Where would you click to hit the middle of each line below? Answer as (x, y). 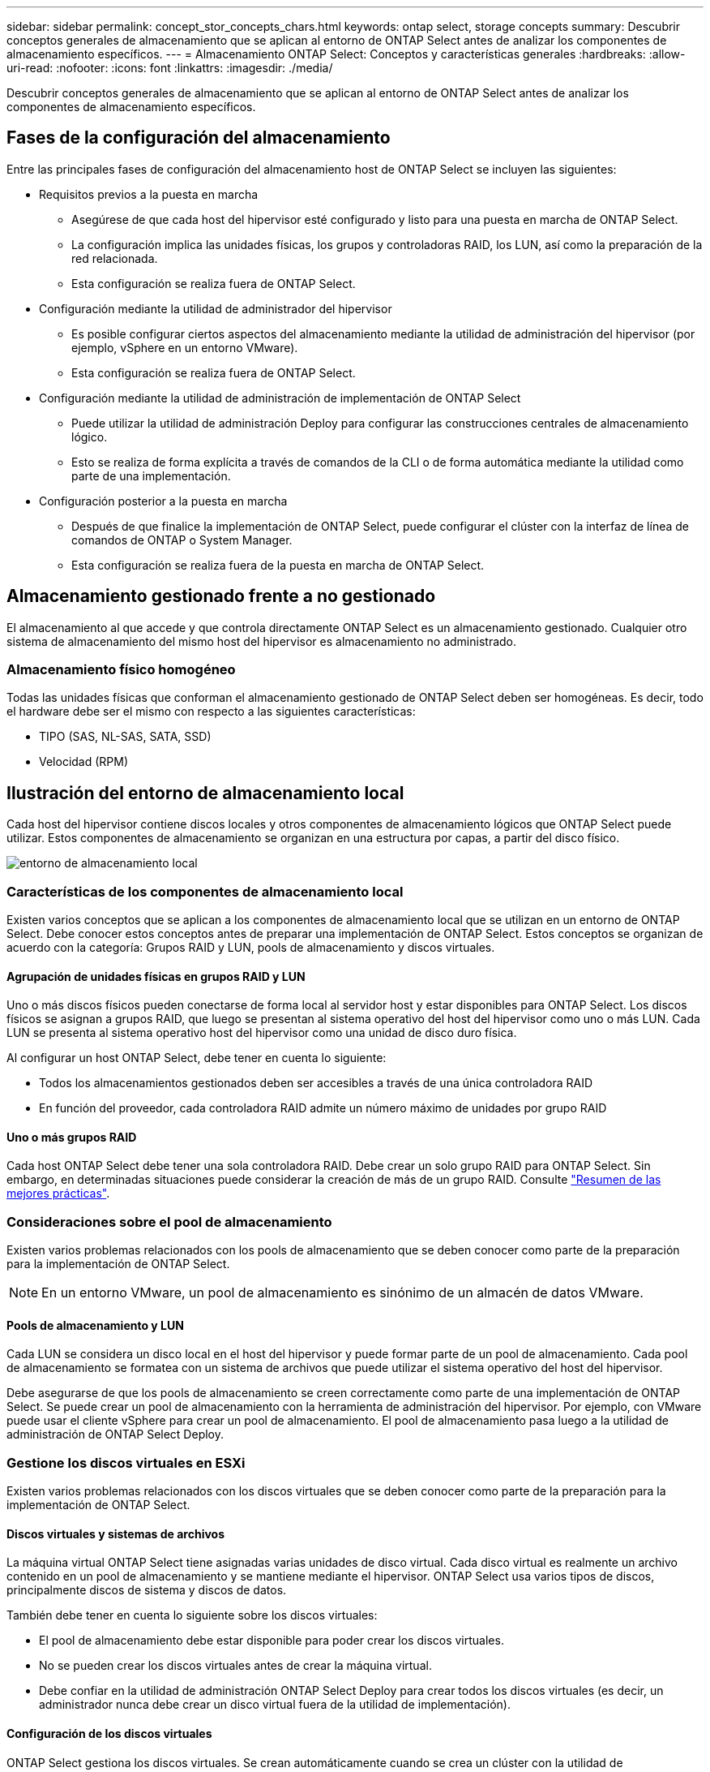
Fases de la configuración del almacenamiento (199, 138)
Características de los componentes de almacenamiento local (205, 891)
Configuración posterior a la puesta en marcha (163, 501)
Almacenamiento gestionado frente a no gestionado (221, 596)
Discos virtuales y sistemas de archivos (116, 1533)
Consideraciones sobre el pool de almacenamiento (169, 1221)
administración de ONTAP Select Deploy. (115, 1434)
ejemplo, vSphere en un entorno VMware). (185, 347)
